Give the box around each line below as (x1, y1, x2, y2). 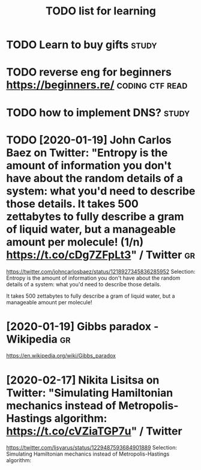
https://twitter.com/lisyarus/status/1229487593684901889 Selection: (6, 444, 177, 451)
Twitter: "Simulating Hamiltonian (6, 386, 173, 400)
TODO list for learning (46, 4, 156, 18)
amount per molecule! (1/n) (6, 235, 144, 249)
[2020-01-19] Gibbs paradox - (6, 319, 159, 333)
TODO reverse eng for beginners (6, 65, 172, 79)
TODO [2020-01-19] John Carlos (6, 133, 172, 146)
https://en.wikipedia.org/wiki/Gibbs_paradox (6, 352, 116, 360)
